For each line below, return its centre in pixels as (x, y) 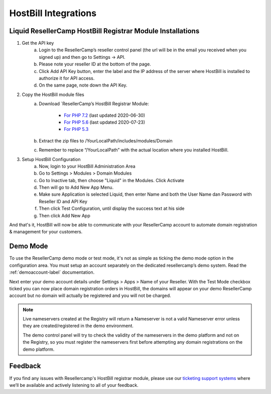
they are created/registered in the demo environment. (78, 326)
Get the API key (38, 43)
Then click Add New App (64, 215)
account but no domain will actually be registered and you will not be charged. (90, 296)
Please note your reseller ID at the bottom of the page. (95, 64)
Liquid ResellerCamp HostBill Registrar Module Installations (104, 31)
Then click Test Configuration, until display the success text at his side (112, 208)
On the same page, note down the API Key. (83, 85)
